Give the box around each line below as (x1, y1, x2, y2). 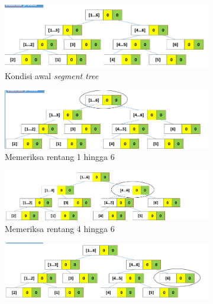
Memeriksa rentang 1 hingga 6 (5, 151, 115, 163)
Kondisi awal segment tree (5, 70, 99, 82)
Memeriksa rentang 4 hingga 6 (5, 222, 115, 234)
